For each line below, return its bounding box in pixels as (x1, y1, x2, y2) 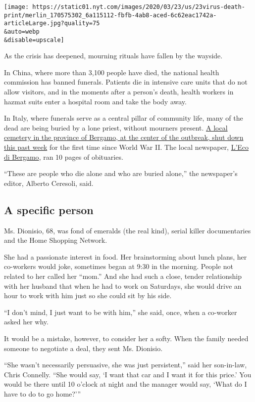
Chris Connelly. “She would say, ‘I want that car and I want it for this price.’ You (4, 369, 252, 379)
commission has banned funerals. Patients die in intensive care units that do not (4, 77, 248, 87)
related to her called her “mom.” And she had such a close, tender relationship (4, 270, 242, 281)
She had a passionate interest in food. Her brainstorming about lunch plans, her (4, 251, 247, 262)
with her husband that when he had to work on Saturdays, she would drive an (4, 280, 242, 291)
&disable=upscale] (4, 36, 64, 44)
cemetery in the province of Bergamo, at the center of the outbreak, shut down (4, 132, 244, 142)
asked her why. (4, 316, 49, 327)
